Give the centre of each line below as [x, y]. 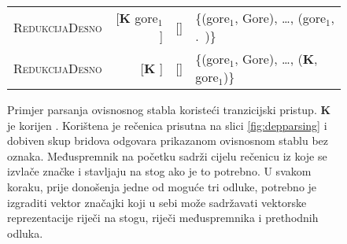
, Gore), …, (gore [281, 18]
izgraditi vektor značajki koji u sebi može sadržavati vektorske [157, 202]
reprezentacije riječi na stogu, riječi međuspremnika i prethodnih [163, 218]
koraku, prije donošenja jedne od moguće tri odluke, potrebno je [162, 186]
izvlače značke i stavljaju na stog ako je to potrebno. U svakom [159, 171]
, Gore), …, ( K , [276, 59]
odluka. [25, 233]
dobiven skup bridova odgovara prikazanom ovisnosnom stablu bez [168, 140]
